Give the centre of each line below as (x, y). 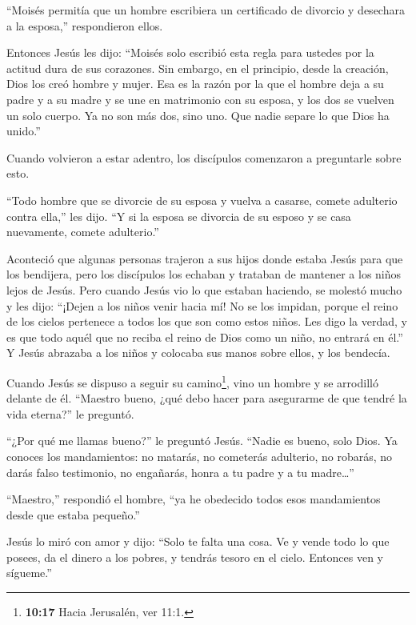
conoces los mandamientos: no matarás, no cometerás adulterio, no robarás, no (200, 456)
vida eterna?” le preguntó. (70, 413)
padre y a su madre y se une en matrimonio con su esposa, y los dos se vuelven (200, 99)
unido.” (24, 131)
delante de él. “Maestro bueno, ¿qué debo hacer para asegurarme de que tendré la (207, 398)
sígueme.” (29, 573)
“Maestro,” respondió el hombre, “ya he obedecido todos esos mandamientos (194, 499)
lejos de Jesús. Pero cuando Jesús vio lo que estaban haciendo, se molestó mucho (204, 289)
